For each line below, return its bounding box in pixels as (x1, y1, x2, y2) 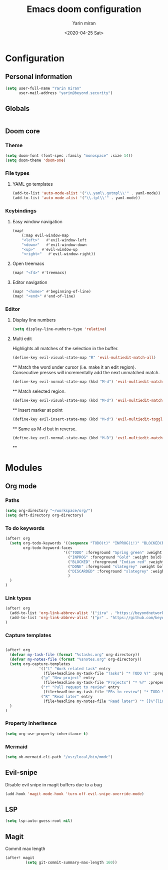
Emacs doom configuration (26, 4, 141, 15)
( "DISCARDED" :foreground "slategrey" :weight (67, 568, 166, 574)
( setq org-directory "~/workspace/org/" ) (5, 508, 93, 513)
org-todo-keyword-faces (23, 545, 72, 550)
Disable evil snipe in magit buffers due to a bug (5, 781, 102, 787)
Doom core (5, 127, 40, 135)
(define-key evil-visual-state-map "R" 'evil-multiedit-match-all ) (12, 355, 156, 360)
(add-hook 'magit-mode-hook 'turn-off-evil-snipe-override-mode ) (5, 791, 144, 796)
